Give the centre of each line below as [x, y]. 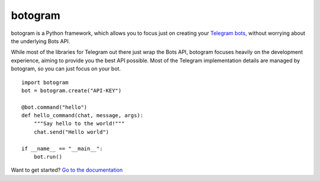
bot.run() [48, 157]
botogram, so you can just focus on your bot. [66, 69]
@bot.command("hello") [55, 107]
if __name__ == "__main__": [62, 148]
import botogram [45, 82]
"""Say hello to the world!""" [79, 124]
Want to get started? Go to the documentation [67, 170]
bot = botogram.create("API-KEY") [71, 90]
